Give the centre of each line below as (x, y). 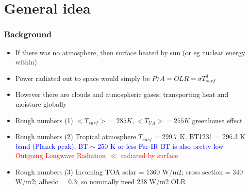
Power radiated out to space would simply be (83, 78)
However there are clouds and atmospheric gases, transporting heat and (122, 94)
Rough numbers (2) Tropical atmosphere (76, 136)
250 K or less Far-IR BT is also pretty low (161, 146)
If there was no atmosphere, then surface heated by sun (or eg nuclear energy (130, 52)
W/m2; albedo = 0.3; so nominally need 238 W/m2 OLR (100, 181)
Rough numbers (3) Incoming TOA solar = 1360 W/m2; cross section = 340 (129, 171)
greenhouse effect (217, 120)
